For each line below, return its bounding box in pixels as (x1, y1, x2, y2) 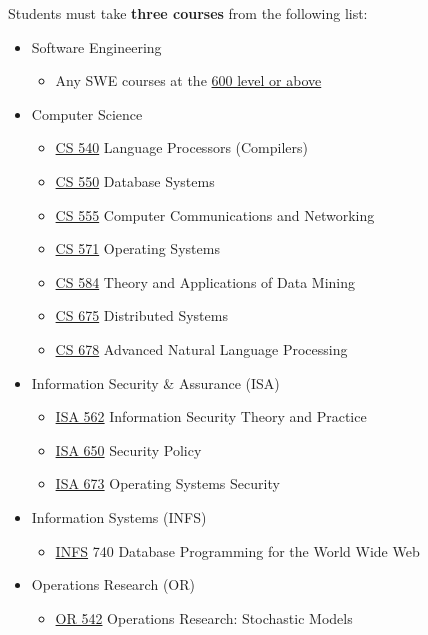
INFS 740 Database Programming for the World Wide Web (55, 540, 420, 561)
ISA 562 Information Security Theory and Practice (55, 406, 367, 427)
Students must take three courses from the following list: (8, 3, 368, 23)
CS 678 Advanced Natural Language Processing (55, 338, 348, 359)
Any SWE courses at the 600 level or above (55, 70, 322, 91)
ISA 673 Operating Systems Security (55, 473, 280, 494)
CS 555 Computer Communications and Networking (55, 204, 375, 225)
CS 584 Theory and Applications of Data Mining (55, 271, 356, 292)
